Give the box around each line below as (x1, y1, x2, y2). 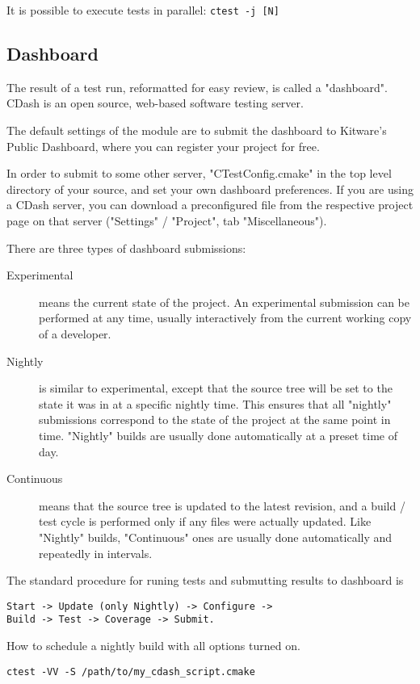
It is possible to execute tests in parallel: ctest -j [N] (6, 2, 279, 18)
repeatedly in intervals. (39, 544, 153, 561)
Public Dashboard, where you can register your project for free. (6, 137, 320, 154)
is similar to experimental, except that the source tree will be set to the (39, 380, 393, 397)
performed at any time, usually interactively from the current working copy (39, 309, 412, 326)
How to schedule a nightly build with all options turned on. (6, 637, 300, 654)
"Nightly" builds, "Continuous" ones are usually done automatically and (39, 528, 393, 545)
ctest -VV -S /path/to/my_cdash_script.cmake (6, 665, 255, 678)
